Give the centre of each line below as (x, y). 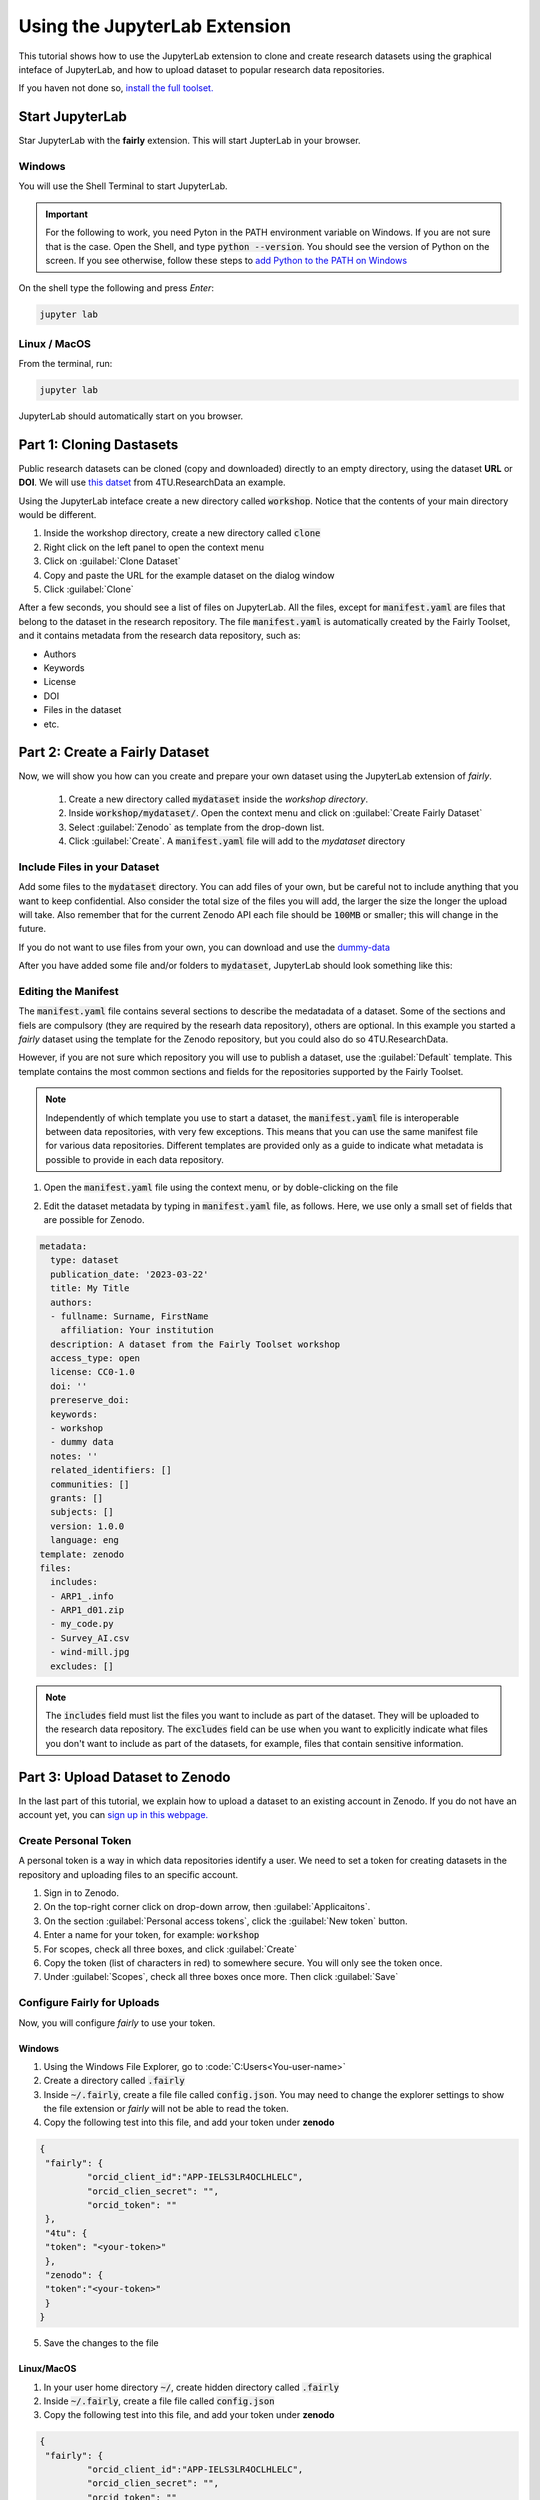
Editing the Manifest (68, 991)
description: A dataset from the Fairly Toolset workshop (195, 1344)
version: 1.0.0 (87, 1526)
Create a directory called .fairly (114, 2081)
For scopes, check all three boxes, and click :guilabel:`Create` (170, 1949)
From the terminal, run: (65, 364)
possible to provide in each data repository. (135, 1159)
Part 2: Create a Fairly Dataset (114, 752)
